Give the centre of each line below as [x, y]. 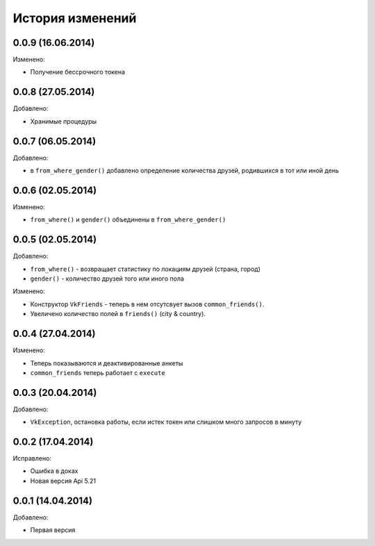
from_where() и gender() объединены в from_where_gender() [128, 220]
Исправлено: [32, 458]
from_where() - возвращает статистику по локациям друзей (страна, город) [145, 269]
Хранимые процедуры [64, 121]
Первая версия [53, 530]
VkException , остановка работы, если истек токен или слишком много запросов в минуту [166, 422]
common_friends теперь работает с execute [98, 372]
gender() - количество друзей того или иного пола [107, 279]
